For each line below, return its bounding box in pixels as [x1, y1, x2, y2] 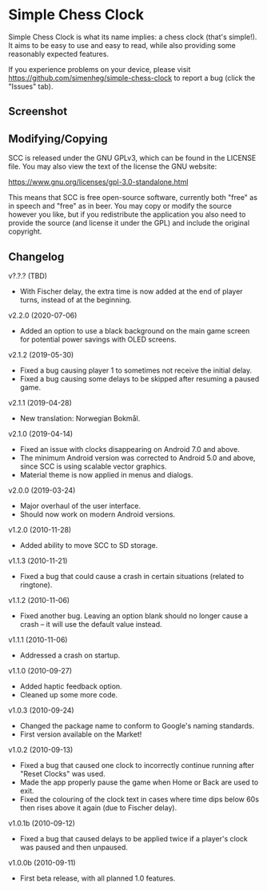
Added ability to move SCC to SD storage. [19, 540, 158, 549]
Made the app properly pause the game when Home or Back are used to [19, 777, 259, 787]
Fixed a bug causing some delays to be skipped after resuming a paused [19, 374, 260, 383]
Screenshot [8, 105, 68, 118]
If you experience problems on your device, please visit [8, 64, 191, 74]
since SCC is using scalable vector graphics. [19, 461, 167, 471]
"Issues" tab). [8, 82, 54, 91]
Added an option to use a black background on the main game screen [19, 326, 250, 335]
